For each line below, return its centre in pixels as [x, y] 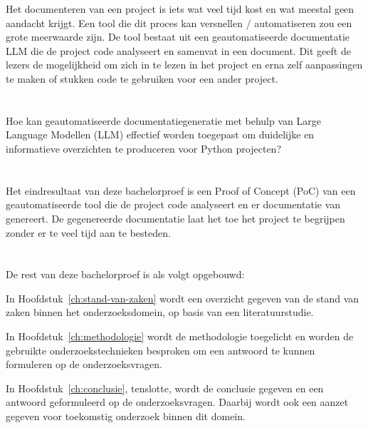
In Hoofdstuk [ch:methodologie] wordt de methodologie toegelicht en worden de [180, 336]
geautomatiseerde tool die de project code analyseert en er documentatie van [173, 204]
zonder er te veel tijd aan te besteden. [88, 232]
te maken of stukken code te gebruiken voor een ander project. [142, 78]
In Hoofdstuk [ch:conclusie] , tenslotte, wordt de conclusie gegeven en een [165, 388]
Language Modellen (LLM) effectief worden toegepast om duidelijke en [160, 134]
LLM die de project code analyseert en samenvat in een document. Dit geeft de [178, 50]
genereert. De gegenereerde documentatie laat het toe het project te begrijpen [175, 218]
